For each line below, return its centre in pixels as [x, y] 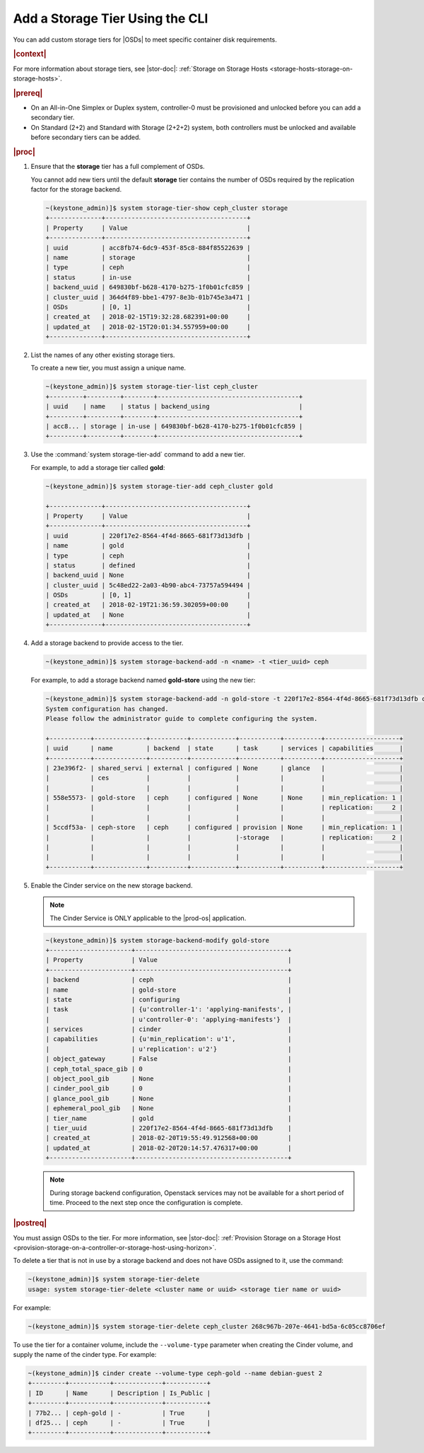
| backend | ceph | [169, 980]
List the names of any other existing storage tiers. [103, 355]
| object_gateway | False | [169, 1059]
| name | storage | [148, 257]
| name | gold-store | [169, 990]
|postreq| [30, 1223]
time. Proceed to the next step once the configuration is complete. [146, 1202]
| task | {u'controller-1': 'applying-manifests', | [169, 1010]
